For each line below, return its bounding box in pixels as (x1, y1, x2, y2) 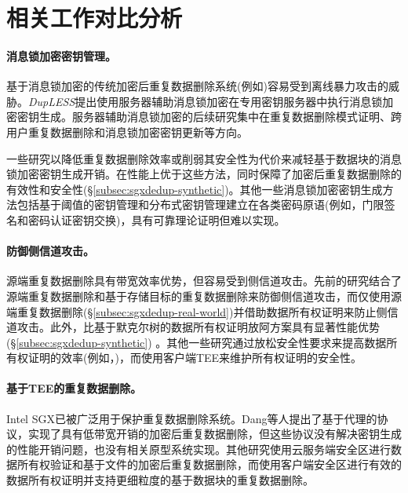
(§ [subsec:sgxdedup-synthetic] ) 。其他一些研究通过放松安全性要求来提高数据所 (6, 334, 398, 350)
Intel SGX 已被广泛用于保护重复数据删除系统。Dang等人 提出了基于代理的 (6, 410, 377, 426)
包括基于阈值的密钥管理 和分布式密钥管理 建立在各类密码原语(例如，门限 (16, 196, 384, 213)
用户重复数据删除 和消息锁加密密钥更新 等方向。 (6, 123, 248, 140)
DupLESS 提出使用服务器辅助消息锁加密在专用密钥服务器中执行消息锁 (28, 93, 383, 109)
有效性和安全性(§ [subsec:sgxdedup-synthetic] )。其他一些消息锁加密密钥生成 (6, 181, 383, 197)
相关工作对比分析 (6, 2, 183, 34)
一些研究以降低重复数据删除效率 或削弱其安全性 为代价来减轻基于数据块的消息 (6, 150, 402, 166)
